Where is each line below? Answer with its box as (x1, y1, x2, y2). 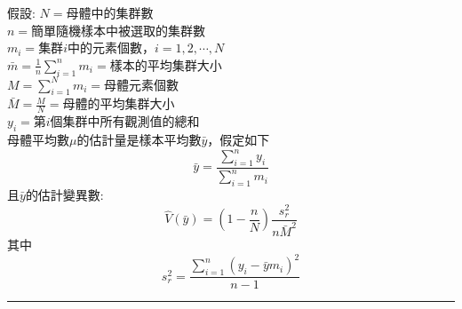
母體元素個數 (104, 75, 179, 93)
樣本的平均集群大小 (109, 55, 222, 74)
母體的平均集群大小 (62, 94, 175, 113)
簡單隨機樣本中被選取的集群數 (31, 20, 206, 39)
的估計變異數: (25, 186, 104, 204)
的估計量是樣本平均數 (76, 131, 202, 148)
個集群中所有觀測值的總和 (50, 112, 200, 131)
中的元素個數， (67, 38, 155, 57)
